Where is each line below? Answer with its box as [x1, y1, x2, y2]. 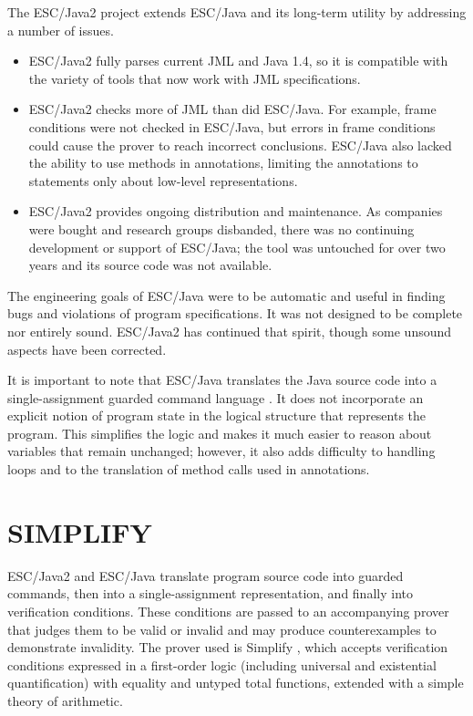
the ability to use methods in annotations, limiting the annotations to [28, 153, 418, 172]
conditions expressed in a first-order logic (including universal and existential [7, 655, 437, 674]
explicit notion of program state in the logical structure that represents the [7, 406, 427, 425]
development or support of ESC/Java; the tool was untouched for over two [28, 237, 446, 256]
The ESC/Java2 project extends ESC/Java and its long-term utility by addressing [7, 3, 467, 21]
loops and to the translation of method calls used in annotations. [7, 460, 370, 479]
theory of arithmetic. [7, 690, 123, 710]
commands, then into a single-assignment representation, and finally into [7, 584, 413, 603]
